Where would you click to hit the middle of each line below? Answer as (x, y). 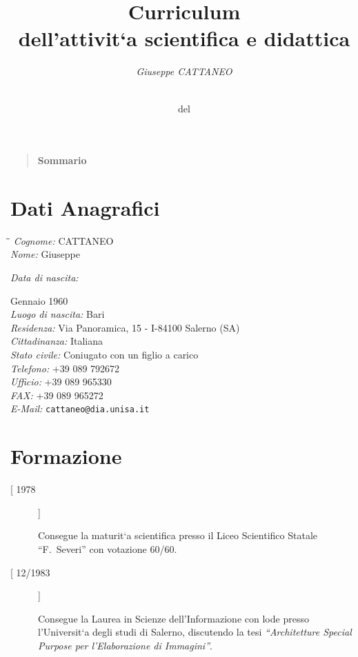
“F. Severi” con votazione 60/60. (108, 548)
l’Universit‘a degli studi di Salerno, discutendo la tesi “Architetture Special (195, 632)
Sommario (62, 160)
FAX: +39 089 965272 (57, 395)
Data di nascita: (44, 277)
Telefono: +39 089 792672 (65, 368)
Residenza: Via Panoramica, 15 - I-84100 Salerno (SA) (125, 327)
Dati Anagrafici (85, 207)
